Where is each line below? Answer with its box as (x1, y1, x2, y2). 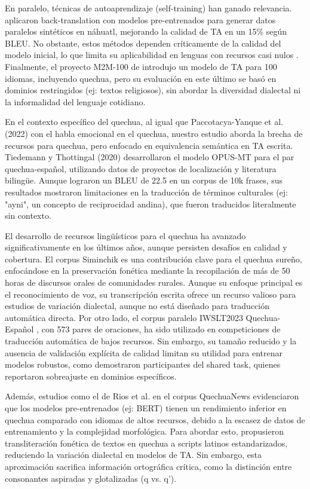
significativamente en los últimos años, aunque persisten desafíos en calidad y (5, 241, 287, 253)
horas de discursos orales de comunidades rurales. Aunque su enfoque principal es (5, 276, 303, 289)
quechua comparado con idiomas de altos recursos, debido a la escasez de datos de (5, 413, 305, 426)
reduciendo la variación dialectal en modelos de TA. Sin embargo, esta (5, 448, 262, 461)
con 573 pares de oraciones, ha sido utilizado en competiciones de (41, 323, 281, 335)
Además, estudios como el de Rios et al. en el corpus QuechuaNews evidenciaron (5, 390, 299, 402)
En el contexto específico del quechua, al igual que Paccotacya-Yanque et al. (5, 115, 283, 128)
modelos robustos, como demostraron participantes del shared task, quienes (5, 358, 281, 371)
